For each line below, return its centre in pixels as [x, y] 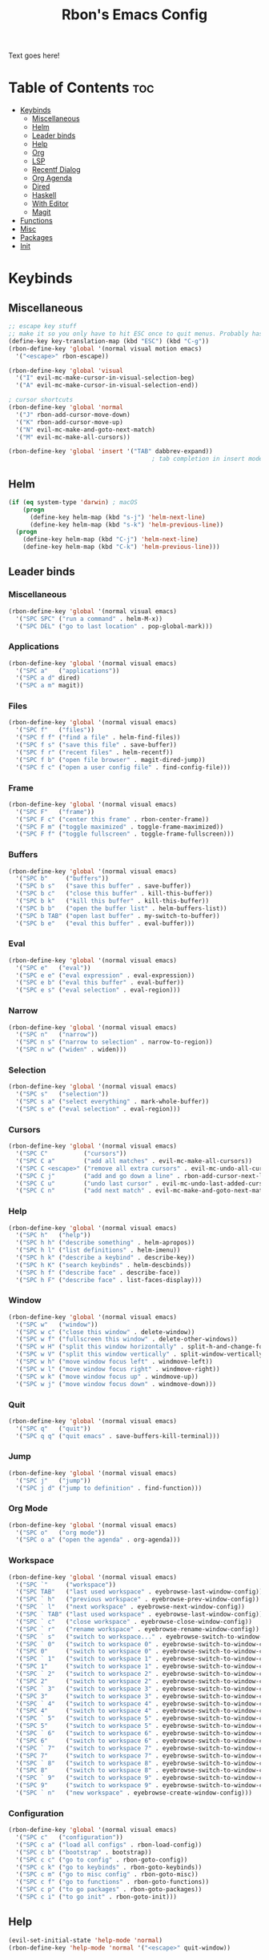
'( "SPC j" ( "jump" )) [53, 1481]
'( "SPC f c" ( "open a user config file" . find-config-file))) [123, 767]
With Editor [50, 204]
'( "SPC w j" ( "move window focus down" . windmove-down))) [116, 1384]
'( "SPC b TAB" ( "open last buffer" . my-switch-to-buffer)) [118, 916]
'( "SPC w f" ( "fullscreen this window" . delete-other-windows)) [127, 1339]
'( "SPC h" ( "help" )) [53, 1235]
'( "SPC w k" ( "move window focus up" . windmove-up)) [107, 1377]
